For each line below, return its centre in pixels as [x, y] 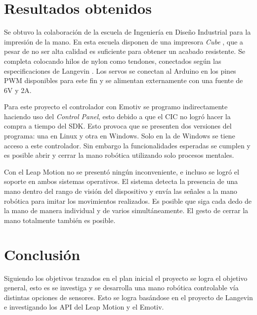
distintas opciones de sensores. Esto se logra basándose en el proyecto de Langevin [128, 297]
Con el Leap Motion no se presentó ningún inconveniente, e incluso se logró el [122, 171]
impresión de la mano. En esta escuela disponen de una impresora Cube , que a [124, 41]
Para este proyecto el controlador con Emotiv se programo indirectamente [116, 107]
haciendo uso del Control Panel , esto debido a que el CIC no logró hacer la [117, 116]
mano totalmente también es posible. [60, 220]
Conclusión [42, 254]
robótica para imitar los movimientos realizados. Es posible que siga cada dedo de [128, 201]
